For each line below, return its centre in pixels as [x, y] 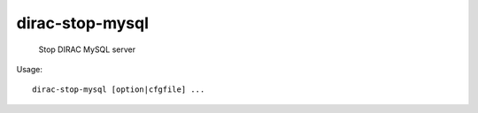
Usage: [30, 69]
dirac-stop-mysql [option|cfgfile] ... [119, 90]
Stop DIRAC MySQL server [87, 49]
